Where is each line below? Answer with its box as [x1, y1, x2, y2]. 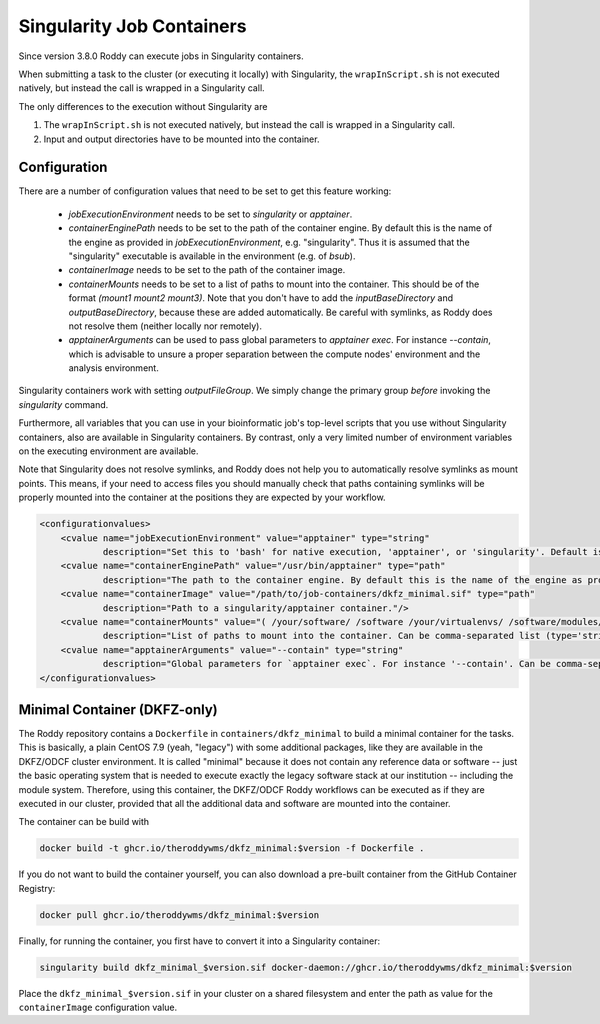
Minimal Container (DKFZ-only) [18, 701, 219, 718]
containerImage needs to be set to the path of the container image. [68, 264, 346, 276]
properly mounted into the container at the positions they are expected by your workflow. [18, 491, 386, 504]
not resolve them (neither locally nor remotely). [68, 320, 262, 332]
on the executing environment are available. [18, 445, 199, 457]
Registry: [18, 882, 56, 894]
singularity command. [18, 398, 109, 410]
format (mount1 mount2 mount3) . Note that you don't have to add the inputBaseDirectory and [68, 292, 454, 304]
